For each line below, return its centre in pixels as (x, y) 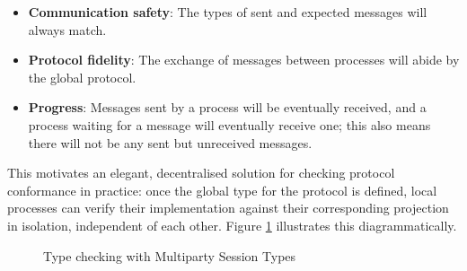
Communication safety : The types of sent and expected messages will (228, 12)
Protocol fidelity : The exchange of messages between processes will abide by (244, 60)
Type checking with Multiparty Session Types (170, 255)
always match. (67, 29)
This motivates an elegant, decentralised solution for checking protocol (201, 173)
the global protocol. (82, 77)
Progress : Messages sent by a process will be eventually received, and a (227, 107)
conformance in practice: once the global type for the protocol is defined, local (222, 190)
